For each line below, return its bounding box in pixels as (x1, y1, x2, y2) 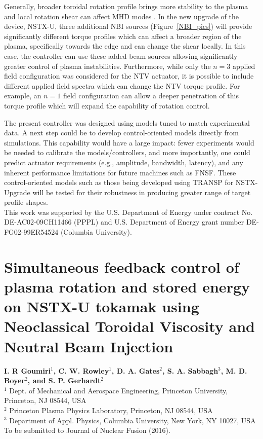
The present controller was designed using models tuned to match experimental (4, 117, 250, 128)
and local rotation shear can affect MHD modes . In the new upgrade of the (4, 11, 239, 21)
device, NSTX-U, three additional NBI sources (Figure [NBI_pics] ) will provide (4, 21, 252, 31)
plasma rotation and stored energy (4, 276, 250, 297)
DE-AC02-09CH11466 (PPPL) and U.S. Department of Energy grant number (4, 216, 244, 227)
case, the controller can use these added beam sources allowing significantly (4, 50, 238, 61)
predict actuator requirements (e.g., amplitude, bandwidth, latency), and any (4, 157, 243, 167)
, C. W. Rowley (53, 365, 109, 376)
